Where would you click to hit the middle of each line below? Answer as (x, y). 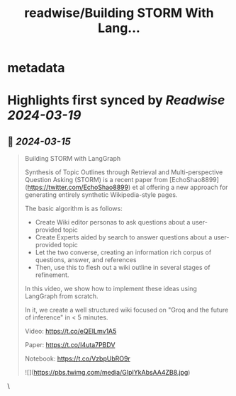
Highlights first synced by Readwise (116, 100)
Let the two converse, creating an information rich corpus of (123, 252)
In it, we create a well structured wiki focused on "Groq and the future (127, 310)
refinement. (52, 275)
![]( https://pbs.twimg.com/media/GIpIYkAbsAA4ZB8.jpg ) (107, 373)
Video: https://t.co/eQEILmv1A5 (71, 332)
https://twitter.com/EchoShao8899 (78, 187)
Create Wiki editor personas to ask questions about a (113, 222)
